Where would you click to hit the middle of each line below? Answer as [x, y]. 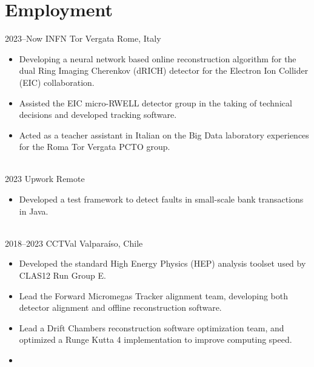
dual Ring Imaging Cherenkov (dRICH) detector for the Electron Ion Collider [164, 70]
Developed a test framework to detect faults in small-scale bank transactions [161, 199]
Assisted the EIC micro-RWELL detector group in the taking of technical [155, 102]
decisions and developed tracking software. [98, 115]
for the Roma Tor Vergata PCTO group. [95, 147]
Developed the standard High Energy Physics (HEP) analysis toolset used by [162, 263]
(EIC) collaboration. [57, 82]
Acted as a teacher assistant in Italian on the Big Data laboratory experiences [164, 135]
